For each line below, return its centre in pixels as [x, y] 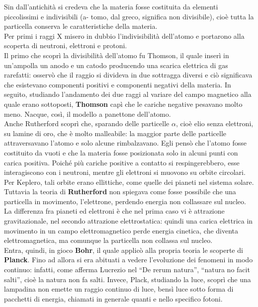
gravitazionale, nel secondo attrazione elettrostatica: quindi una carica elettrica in [129, 221]
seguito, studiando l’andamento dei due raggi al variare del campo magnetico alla [128, 94]
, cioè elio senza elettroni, [215, 123]
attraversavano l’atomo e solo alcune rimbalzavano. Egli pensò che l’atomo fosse [125, 143]
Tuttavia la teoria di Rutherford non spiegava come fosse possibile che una [120, 192]
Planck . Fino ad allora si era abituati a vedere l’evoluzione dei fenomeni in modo [129, 260]
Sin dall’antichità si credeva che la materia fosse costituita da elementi [111, 6]
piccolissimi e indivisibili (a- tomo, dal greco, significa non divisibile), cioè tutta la [129, 16]
